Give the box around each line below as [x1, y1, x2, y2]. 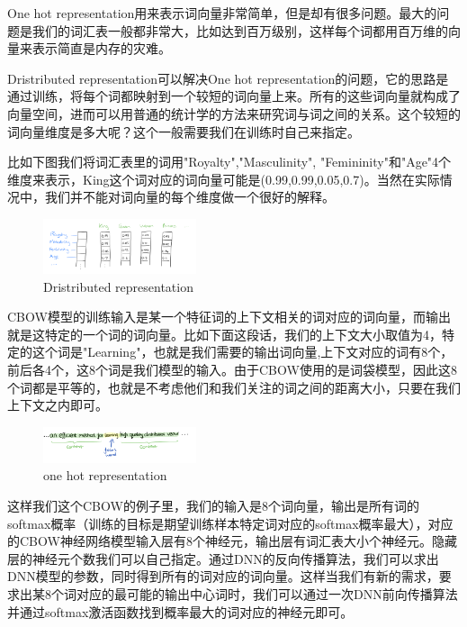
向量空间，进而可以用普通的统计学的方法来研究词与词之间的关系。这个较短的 [7, 104, 461, 123]
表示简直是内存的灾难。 [31, 39, 171, 58]
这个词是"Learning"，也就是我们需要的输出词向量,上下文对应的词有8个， [31, 342, 454, 361]
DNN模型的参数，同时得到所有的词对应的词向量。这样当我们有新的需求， [7, 567, 439, 586]
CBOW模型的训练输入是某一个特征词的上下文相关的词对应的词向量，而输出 [7, 307, 451, 326]
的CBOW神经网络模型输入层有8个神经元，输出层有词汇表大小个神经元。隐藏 [7, 532, 457, 550]
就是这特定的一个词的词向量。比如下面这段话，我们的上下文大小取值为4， [7, 324, 442, 343]
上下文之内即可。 [7, 395, 108, 414]
